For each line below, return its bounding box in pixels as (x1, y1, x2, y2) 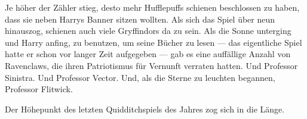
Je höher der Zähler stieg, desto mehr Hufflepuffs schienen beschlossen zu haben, (5, 1, 300, 13)
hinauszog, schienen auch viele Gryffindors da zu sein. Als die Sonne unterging (5, 24, 291, 37)
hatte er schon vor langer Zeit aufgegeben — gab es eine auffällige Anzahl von (5, 48, 291, 60)
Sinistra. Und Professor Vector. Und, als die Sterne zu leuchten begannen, (5, 71, 275, 83)
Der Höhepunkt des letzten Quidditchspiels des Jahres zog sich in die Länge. (5, 102, 285, 115)
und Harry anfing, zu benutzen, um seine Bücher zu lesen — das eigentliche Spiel (5, 36, 302, 48)
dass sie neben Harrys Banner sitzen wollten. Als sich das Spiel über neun (5, 12, 275, 25)
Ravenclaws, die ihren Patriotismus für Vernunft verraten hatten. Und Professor (5, 59, 298, 71)
